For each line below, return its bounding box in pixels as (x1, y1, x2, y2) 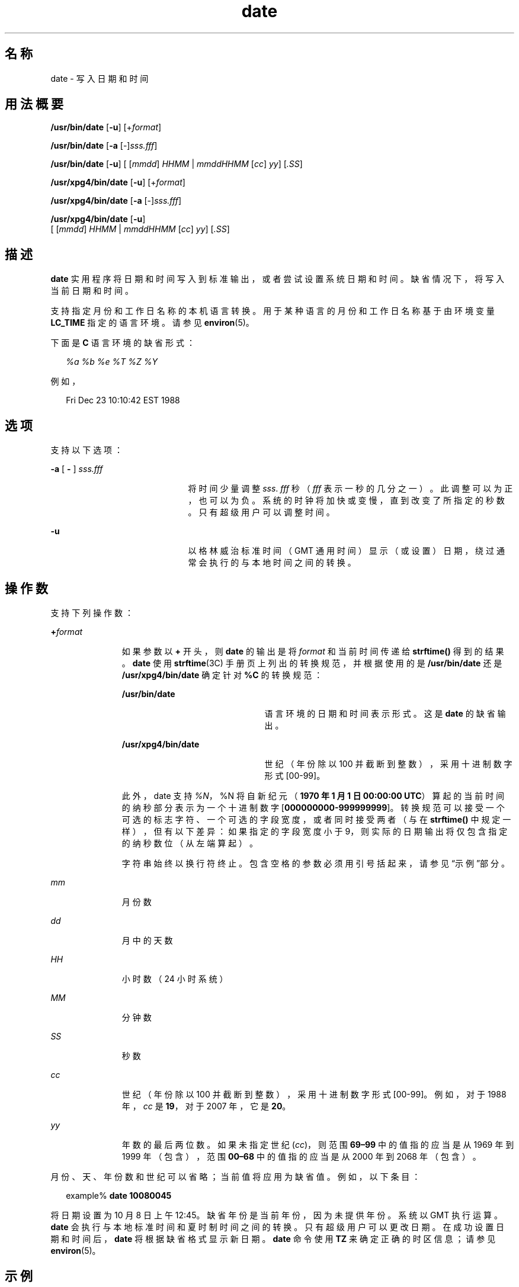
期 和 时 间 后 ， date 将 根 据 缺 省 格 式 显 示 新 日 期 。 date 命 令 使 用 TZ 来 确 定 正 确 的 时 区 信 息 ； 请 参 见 (50, 1233, 496, 1244)
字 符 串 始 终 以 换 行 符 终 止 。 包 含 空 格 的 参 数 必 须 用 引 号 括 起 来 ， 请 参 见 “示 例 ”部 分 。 (121, 858, 510, 868)
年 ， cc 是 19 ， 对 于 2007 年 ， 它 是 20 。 (121, 1100, 291, 1111)
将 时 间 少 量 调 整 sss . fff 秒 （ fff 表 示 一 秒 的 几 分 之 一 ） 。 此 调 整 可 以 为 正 (188, 483, 513, 494)
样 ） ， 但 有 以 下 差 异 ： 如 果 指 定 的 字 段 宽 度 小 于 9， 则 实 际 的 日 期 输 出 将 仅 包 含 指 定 (121, 826, 508, 836)
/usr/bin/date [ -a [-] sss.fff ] (50, 140, 158, 151)
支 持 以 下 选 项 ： (50, 445, 123, 455)
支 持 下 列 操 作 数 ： (50, 607, 133, 618)
